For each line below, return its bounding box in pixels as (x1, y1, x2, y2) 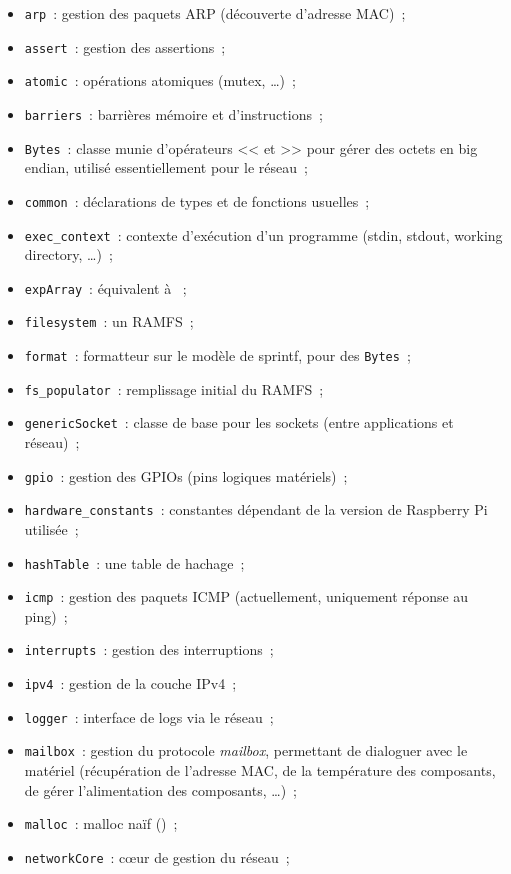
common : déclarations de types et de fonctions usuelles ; (24, 190, 370, 211)
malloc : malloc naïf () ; (24, 813, 178, 834)
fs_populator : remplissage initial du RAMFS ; (24, 378, 324, 399)
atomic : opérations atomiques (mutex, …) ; (24, 70, 296, 91)
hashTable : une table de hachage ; (24, 552, 245, 573)
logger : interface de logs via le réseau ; (24, 706, 274, 727)
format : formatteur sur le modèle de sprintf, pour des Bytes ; (24, 345, 411, 366)
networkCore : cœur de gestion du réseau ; (24, 846, 290, 867)
